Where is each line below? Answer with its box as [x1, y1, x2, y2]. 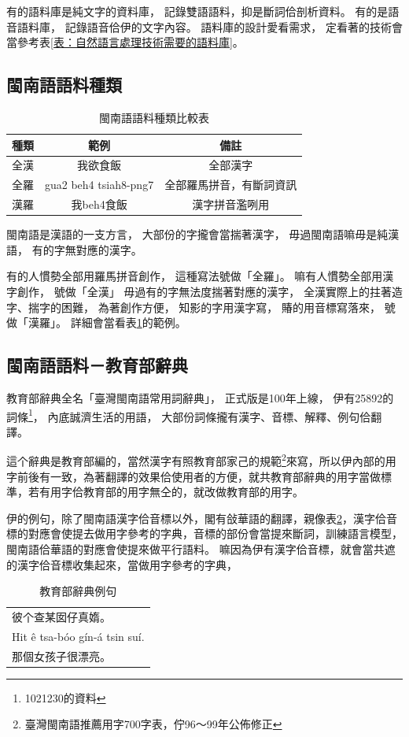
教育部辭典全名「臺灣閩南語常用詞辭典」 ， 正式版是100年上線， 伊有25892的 [6, 389, 394, 406]
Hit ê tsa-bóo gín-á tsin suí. [12, 628, 145, 644]
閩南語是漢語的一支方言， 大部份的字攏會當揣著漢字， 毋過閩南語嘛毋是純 [6, 226, 389, 243]
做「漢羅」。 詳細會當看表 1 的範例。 [6, 314, 186, 331]
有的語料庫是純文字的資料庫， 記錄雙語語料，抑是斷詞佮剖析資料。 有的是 [6, 3, 389, 19]
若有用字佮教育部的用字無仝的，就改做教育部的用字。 [28, 483, 304, 500]
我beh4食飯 [71, 196, 127, 213]
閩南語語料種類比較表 [99, 109, 210, 125]
